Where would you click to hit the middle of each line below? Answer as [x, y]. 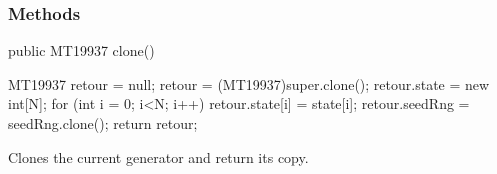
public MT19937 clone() [81, 50]
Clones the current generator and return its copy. [158, 156]
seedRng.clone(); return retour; [103, 123]
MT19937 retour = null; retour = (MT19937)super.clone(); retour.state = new [249, 83]
